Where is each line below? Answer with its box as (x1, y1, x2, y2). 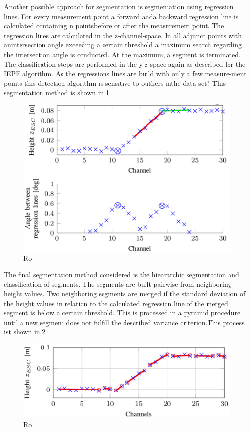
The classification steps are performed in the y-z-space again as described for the (4, 59, 246, 69)
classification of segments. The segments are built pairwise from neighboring (4, 279, 231, 289)
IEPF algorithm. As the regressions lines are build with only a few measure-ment (4, 68, 247, 79)
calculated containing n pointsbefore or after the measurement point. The (4, 21, 224, 31)
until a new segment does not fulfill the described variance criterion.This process (4, 317, 245, 327)
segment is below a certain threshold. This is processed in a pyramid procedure (4, 308, 241, 318)
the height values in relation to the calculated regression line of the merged (4, 298, 228, 308)
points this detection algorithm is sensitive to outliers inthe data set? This (4, 78, 226, 88)
